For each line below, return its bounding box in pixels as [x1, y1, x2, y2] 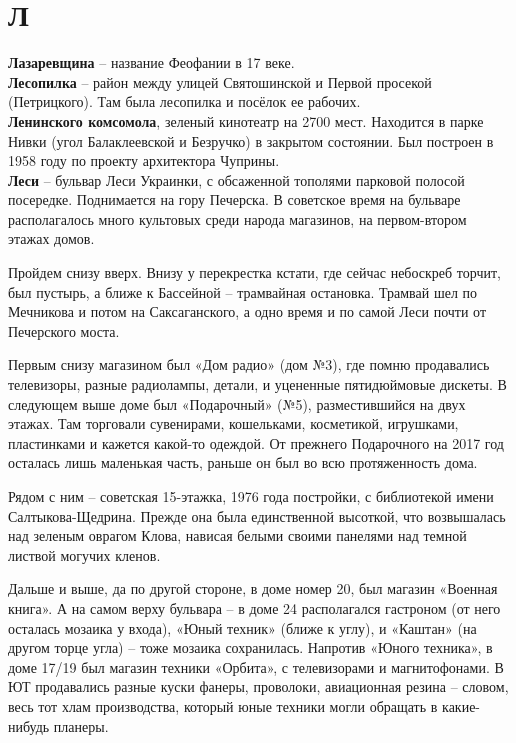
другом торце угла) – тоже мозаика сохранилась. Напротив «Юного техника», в [8, 637, 493, 658]
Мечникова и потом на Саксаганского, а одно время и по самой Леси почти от [8, 301, 487, 322]
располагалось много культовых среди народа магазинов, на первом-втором [8, 208, 467, 229]
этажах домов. [8, 228, 95, 249]
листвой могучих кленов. [8, 544, 161, 565]
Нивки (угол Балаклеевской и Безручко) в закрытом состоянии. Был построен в [8, 130, 494, 151]
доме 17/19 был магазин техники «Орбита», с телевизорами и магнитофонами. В [8, 656, 504, 677]
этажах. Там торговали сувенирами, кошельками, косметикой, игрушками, [8, 413, 459, 434]
